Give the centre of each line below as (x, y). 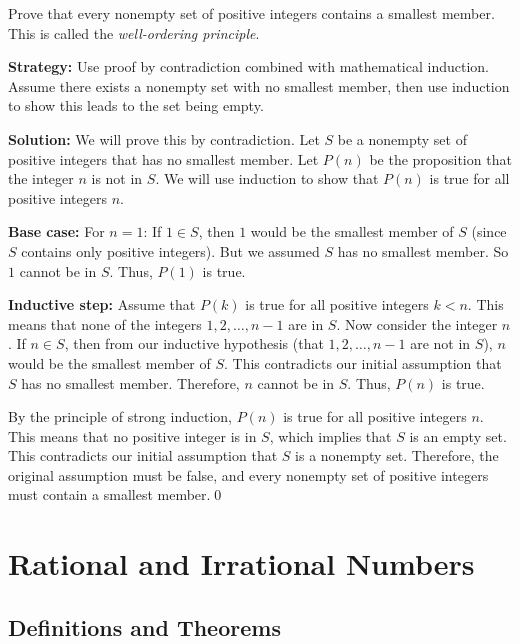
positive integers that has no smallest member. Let (163, 158)
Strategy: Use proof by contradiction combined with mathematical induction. (249, 66)
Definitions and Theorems (144, 626)
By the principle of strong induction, (120, 416)
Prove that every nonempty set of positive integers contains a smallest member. (251, 13)
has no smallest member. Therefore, (130, 382)
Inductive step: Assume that (102, 304)
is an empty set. (458, 435)
